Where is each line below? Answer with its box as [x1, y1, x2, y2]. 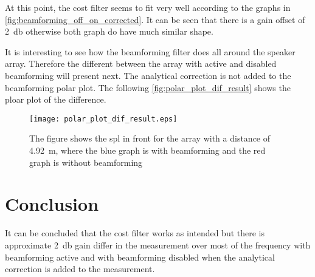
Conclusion [5, 191, 99, 216]
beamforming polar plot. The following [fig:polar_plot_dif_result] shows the [5, 81, 291, 94]
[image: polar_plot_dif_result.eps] [29, 114, 178, 123]
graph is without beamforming [29, 156, 143, 168]
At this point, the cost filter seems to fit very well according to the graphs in [5, 1, 291, 13]
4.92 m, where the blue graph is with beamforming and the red [29, 144, 266, 156]
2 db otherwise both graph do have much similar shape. [5, 25, 213, 38]
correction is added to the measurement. [5, 262, 155, 275]
